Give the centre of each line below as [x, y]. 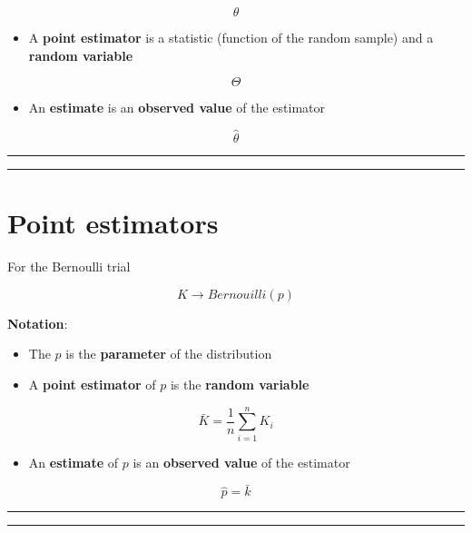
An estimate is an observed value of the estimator [177, 108]
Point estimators [113, 223]
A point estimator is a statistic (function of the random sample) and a [231, 37]
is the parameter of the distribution [169, 354]
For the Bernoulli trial [69, 266]
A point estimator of [92, 384]
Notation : [38, 323]
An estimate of [74, 462]
